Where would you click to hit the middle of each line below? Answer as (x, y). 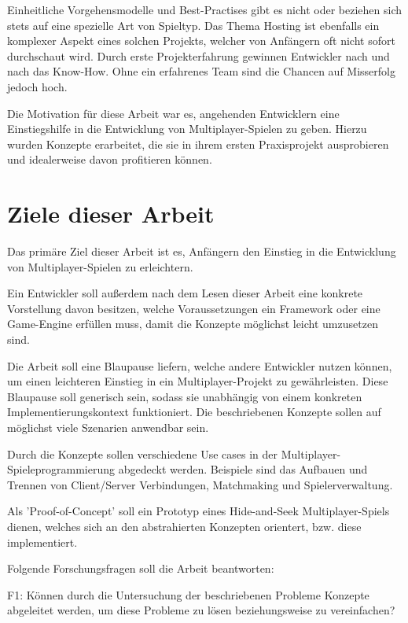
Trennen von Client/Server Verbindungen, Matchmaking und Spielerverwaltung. (200, 484)
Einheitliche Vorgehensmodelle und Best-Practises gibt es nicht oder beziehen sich (205, 9)
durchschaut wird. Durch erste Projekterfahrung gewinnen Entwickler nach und (198, 55)
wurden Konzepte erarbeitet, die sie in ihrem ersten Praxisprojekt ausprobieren (198, 144)
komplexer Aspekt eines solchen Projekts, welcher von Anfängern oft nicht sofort (201, 41)
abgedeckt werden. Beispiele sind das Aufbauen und (243, 469)
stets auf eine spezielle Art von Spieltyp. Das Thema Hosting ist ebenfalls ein (193, 25)
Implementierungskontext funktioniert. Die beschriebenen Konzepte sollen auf (194, 412)
